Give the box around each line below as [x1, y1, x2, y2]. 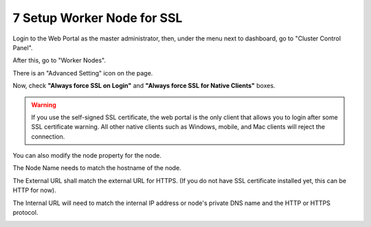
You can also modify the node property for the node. [12, 152, 161, 160]
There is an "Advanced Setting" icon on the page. [12, 69, 153, 77]
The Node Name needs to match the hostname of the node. [12, 164, 181, 172]
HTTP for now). [12, 186, 56, 195]
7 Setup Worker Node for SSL [12, 10, 183, 25]
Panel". [12, 43, 34, 51]
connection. [31, 132, 65, 141]
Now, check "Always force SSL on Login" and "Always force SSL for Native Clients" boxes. [12, 82, 276, 90]
